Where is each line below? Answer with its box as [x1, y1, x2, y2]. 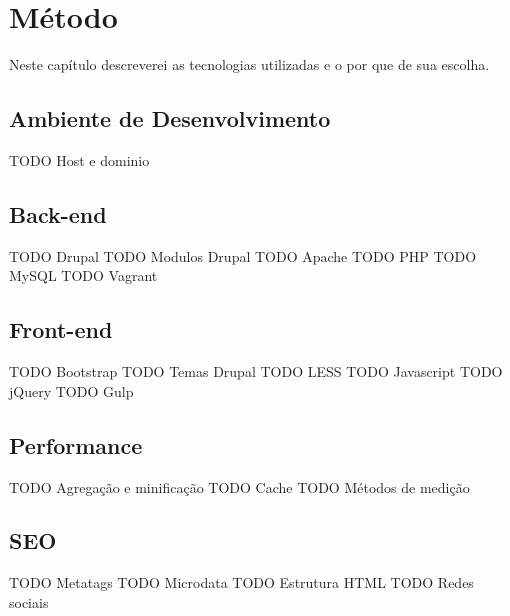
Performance [9, 429, 143, 460]
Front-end [9, 314, 113, 345]
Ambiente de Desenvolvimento [9, 103, 331, 134]
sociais [9, 591, 49, 612]
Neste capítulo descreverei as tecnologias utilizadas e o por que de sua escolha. [9, 54, 490, 75]
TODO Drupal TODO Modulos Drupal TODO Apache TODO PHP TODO [9, 245, 477, 266]
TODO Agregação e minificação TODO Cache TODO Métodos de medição [9, 476, 470, 497]
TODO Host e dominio [9, 149, 150, 170]
